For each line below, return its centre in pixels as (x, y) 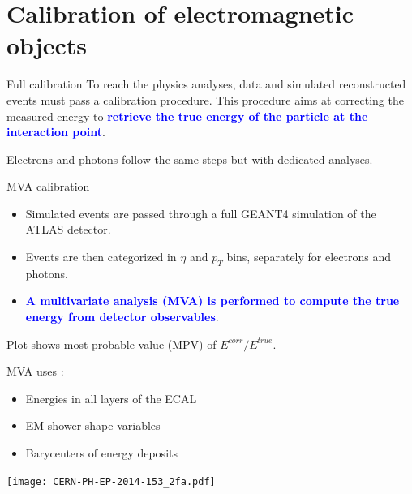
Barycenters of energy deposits (101, 453)
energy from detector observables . (122, 317)
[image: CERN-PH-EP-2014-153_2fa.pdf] (111, 481)
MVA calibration (48, 186)
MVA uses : (35, 371)
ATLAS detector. (68, 229)
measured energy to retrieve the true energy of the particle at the (187, 116)
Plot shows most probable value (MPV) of (112, 344)
